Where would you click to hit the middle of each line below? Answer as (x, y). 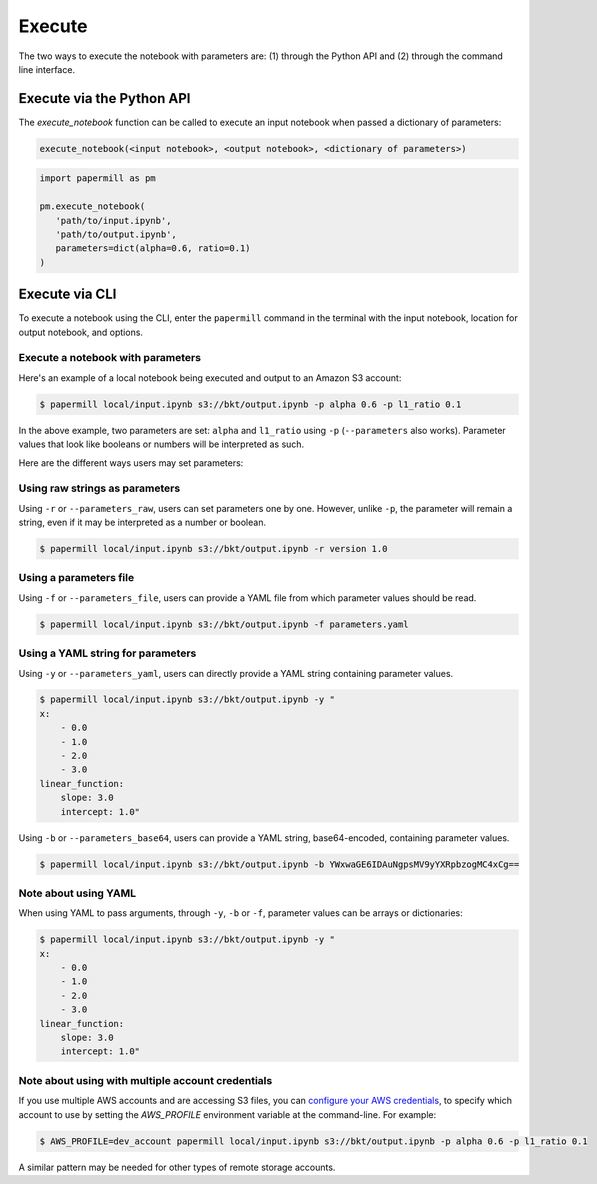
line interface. (46, 69)
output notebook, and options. (81, 332)
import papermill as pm (98, 178)
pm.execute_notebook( (92, 206)
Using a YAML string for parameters (107, 653)
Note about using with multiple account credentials (145, 1080)
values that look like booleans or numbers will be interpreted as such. (161, 444)
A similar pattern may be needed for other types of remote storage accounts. (177, 1167)
